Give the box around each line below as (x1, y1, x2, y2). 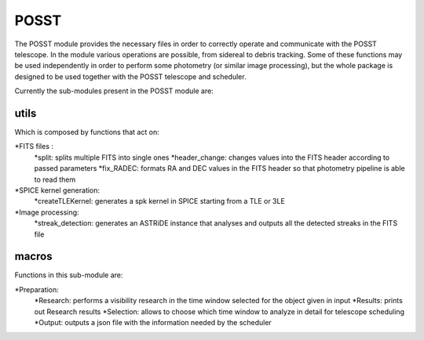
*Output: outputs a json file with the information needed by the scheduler (34, 318, 272, 327)
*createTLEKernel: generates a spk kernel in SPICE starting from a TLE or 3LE (34, 197, 286, 206)
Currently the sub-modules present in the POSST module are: (14, 86, 214, 96)
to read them (34, 175, 76, 184)
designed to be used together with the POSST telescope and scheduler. (14, 71, 247, 81)
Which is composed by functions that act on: (14, 128, 160, 137)
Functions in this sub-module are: (14, 270, 123, 280)
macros (14, 250, 53, 263)
